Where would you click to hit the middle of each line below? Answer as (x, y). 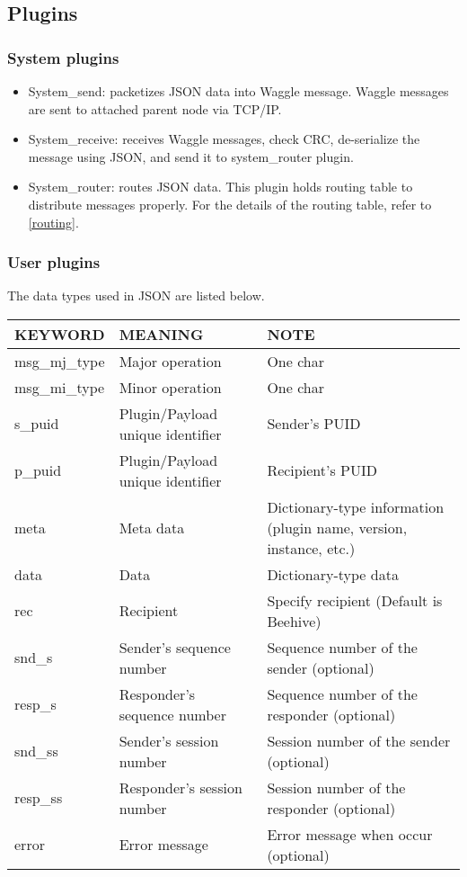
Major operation (170, 361)
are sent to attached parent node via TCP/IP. (155, 108)
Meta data (152, 527)
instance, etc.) (311, 548)
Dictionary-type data (333, 574)
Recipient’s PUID (322, 470)
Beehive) (294, 621)
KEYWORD (60, 334)
